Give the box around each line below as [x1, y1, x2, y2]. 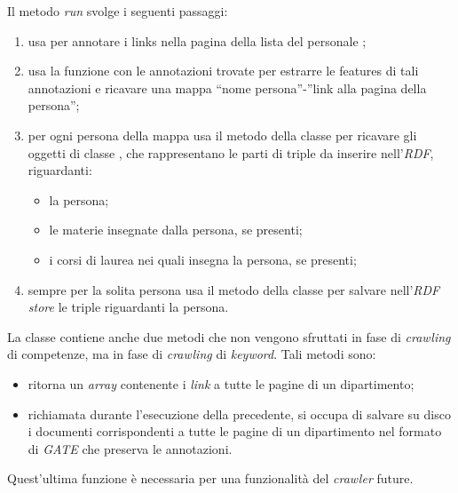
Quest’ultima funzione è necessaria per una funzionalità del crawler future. [7, 469, 414, 488]
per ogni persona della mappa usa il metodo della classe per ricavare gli [28, 125, 417, 144]
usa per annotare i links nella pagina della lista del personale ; [28, 31, 367, 50]
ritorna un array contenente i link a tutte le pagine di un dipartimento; [28, 374, 415, 393]
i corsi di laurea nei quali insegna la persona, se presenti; [49, 250, 357, 268]
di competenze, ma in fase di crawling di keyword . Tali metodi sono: [7, 345, 376, 363]
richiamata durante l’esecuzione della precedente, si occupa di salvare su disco [28, 404, 451, 423]
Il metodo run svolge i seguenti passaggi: [7, 2, 228, 20]
